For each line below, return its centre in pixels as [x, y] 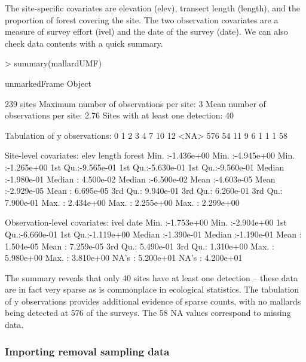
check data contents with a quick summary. [84, 43]
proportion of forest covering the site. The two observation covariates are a [142, 19]
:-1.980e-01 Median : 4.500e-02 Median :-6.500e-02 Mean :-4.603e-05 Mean [140, 179]
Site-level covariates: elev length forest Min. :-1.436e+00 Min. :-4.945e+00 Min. [150, 155]
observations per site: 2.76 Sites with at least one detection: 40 [120, 115]
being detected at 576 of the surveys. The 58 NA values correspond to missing [148, 313]
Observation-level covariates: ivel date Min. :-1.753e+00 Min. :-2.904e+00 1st [146, 222]
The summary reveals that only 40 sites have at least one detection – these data [152, 277]
